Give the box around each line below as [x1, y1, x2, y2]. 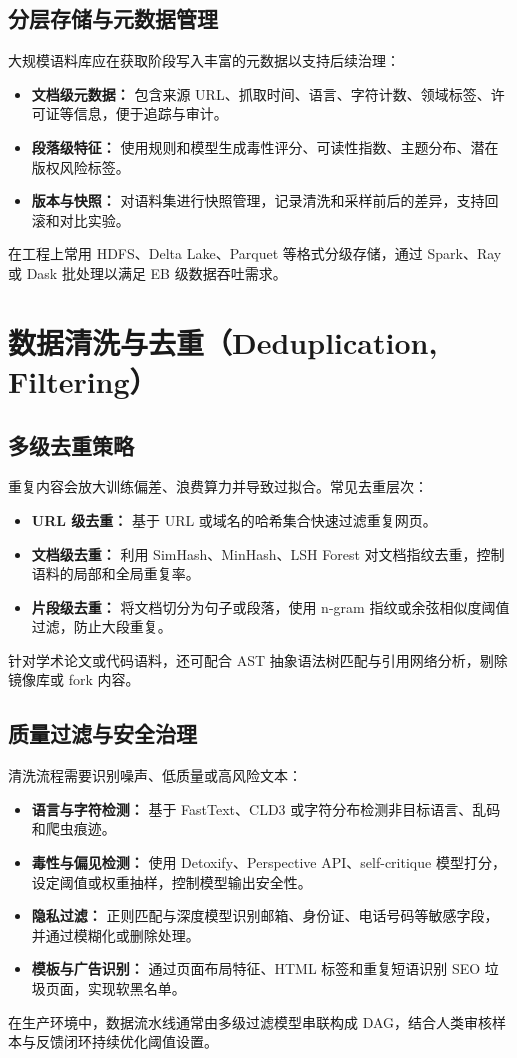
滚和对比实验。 [31, 209, 130, 230]
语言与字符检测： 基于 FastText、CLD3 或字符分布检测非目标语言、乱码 [31, 798, 501, 819]
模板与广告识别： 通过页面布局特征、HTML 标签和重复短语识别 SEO [31, 958, 481, 979]
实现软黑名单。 [87, 978, 186, 999]
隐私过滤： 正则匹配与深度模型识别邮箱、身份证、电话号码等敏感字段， [31, 905, 499, 926]
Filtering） [8, 360, 158, 401]
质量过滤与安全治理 [8, 718, 197, 749]
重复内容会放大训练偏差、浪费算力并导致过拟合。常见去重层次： [8, 476, 428, 497]
